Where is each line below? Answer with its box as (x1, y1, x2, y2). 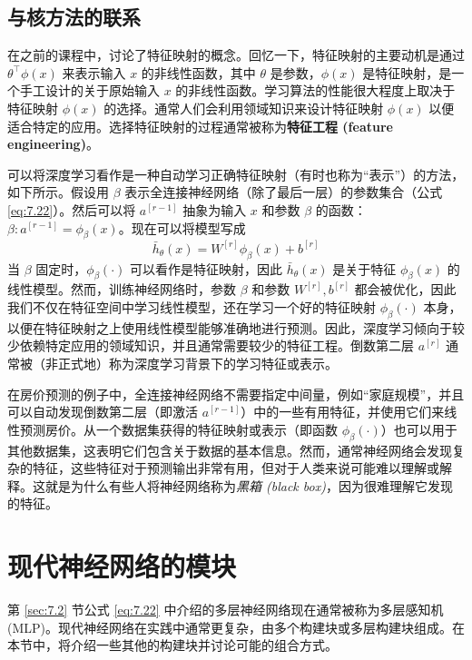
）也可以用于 (380, 419, 457, 438)
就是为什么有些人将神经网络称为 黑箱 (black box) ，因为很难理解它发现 (44, 476, 453, 495)
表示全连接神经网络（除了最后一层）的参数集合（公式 (124, 182, 443, 202)
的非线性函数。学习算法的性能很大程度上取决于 (175, 81, 456, 100)
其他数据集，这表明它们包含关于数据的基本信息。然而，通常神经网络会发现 (7, 440, 452, 459)
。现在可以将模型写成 (118, 218, 246, 237)
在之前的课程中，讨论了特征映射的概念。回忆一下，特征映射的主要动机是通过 (7, 45, 465, 64)
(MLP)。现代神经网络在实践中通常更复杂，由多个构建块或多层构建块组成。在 (7, 617, 466, 636)
